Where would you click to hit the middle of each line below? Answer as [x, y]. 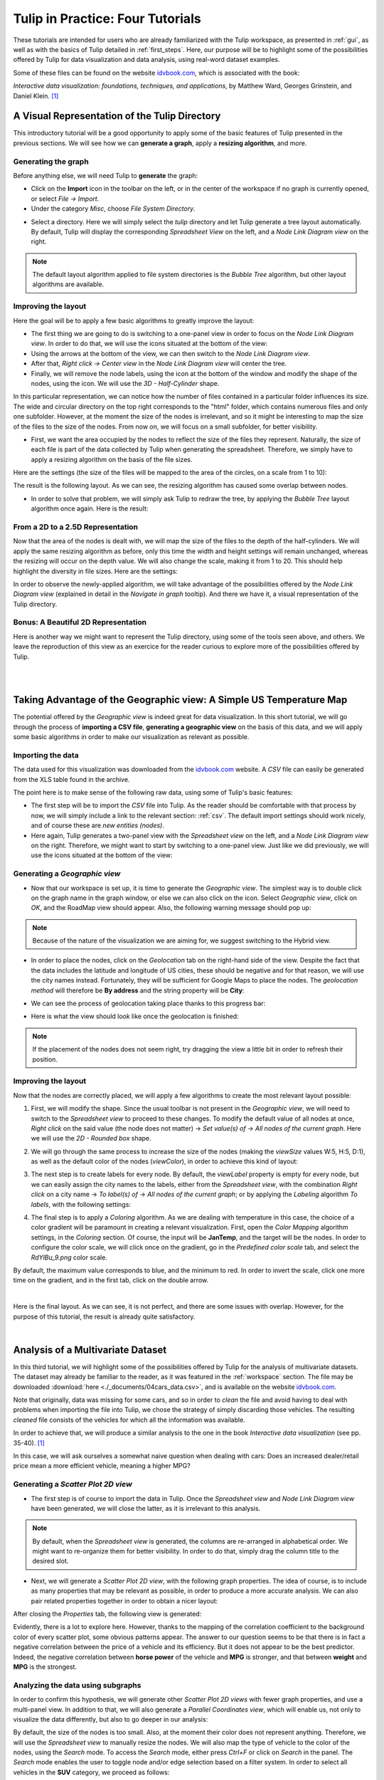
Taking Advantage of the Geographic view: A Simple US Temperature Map [180, 700]
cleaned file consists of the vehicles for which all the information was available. [129, 1420]
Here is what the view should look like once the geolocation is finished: [135, 1016]
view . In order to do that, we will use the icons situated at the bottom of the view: [149, 344]
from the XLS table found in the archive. [71, 779]
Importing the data [46, 755]
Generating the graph [51, 162]
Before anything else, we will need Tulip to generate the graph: [106, 175]
